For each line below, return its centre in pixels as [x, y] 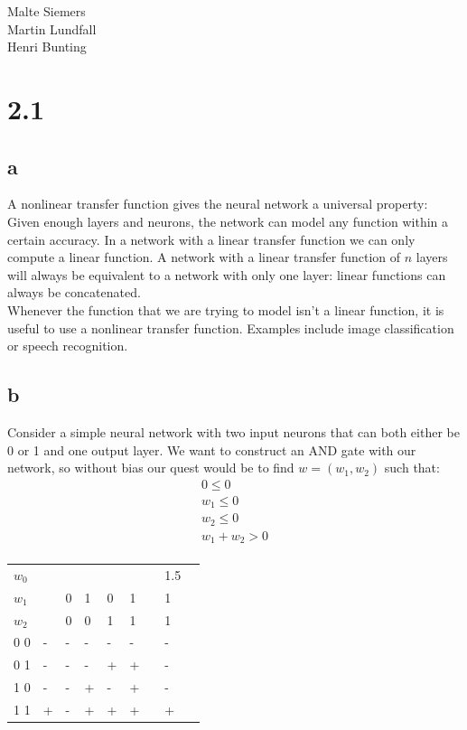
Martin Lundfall [52, 28]
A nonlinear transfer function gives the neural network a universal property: [218, 204]
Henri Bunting [47, 47]
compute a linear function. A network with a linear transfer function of [204, 257]
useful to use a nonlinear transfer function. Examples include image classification [231, 328]
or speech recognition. [68, 346]
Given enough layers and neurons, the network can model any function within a [228, 221]
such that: [412, 468]
